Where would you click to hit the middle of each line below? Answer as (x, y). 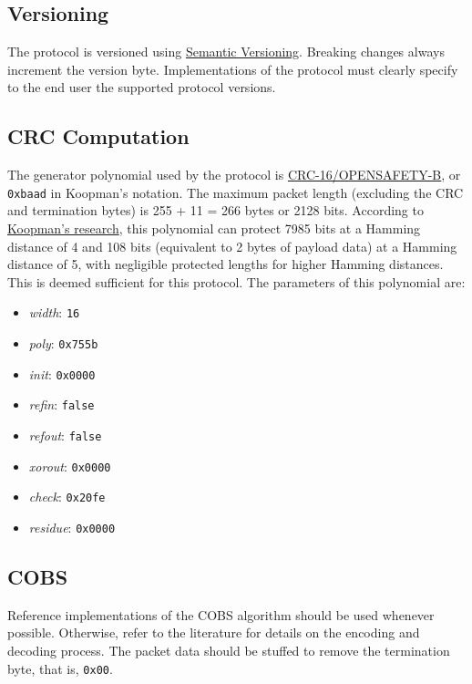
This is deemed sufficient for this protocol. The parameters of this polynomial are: (236, 281)
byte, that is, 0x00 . (60, 668)
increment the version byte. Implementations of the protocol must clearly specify (233, 69)
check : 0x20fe (67, 497)
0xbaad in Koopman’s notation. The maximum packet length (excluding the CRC (236, 192)
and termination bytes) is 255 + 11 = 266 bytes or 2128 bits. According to (215, 210)
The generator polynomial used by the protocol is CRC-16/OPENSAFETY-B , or (234, 175)
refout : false (65, 435)
